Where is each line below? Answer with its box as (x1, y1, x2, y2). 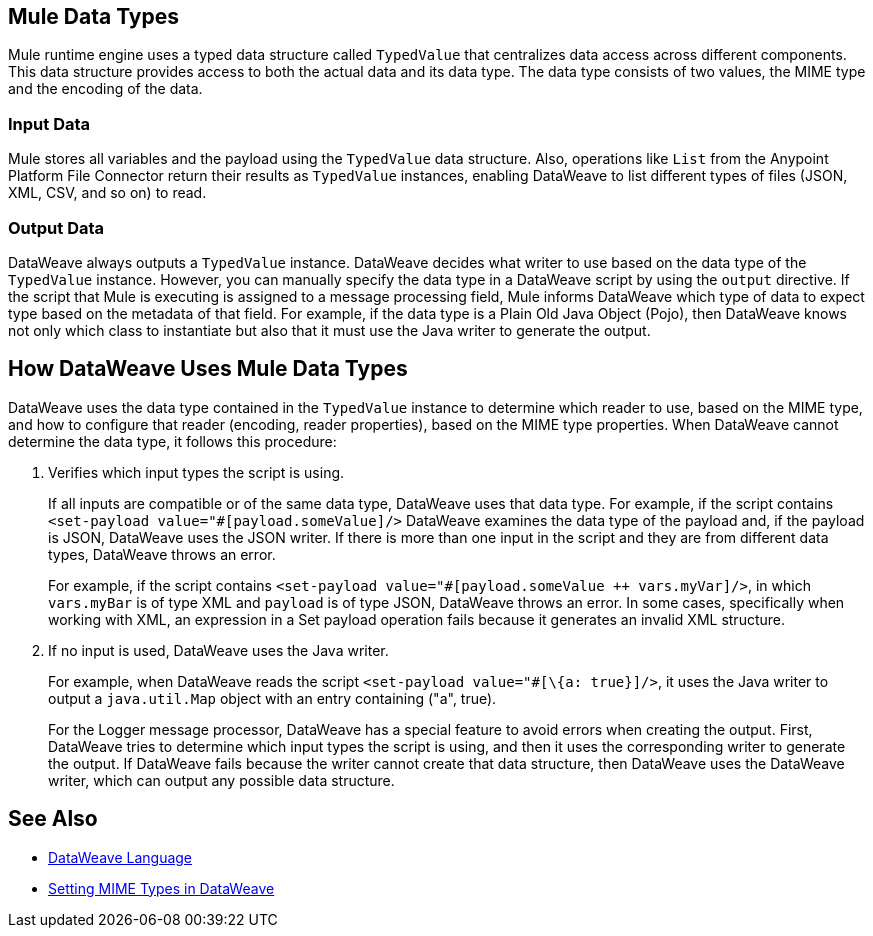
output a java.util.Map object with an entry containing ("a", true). (48, 689, 497, 707)
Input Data (8, 113, 91, 134)
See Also (8, 806, 98, 832)
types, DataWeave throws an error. (48, 545, 276, 563)
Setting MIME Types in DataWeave (48, 879, 275, 897)
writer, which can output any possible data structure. (48, 771, 395, 789)
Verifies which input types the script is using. (48, 463, 345, 481)
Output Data (8, 217, 105, 238)
